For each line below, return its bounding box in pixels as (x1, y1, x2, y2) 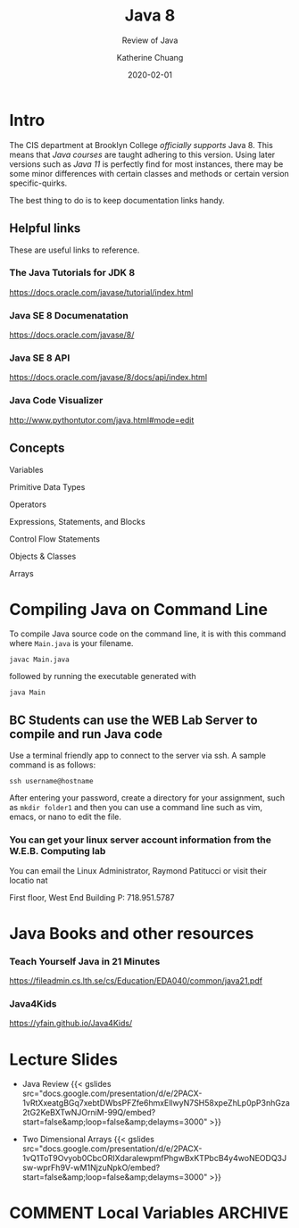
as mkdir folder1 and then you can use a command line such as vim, (9, 802, 263, 813)
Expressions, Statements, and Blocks (9, 516, 145, 527)
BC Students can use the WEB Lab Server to (9, 712, 258, 727)
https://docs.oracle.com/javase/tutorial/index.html (9, 286, 194, 297)
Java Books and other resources (9, 923, 254, 943)
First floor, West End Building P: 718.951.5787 (9, 892, 175, 902)
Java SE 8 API (9, 352, 71, 364)
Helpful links (9, 220, 81, 236)
